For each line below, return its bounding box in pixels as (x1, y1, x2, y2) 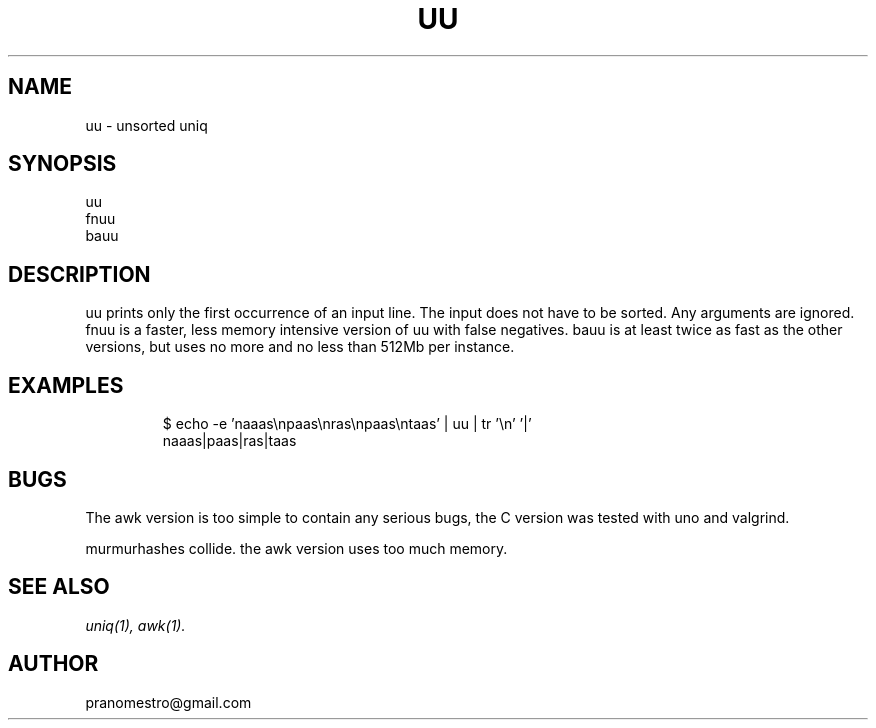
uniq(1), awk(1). (85, 616, 186, 634)
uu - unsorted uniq (85, 116, 208, 134)
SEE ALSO (8, 574, 110, 600)
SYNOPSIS (8, 151, 117, 177)
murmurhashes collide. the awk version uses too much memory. (85, 539, 508, 557)
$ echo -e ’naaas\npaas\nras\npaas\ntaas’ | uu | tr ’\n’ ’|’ (162, 415, 532, 433)
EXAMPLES (8, 372, 124, 398)
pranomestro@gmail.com (85, 693, 252, 711)
